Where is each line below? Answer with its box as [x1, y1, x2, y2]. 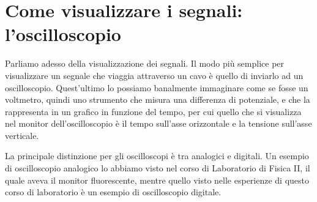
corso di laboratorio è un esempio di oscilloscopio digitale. [5, 185, 222, 198]
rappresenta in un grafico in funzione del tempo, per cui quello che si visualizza [5, 105, 302, 118]
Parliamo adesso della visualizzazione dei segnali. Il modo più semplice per [5, 57, 285, 70]
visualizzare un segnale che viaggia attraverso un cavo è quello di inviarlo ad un [5, 69, 304, 81]
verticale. [5, 129, 39, 141]
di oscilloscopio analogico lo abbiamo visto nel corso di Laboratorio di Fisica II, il [5, 162, 310, 174]
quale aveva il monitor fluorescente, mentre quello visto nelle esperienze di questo [5, 173, 310, 186]
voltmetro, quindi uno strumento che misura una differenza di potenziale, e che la [5, 93, 310, 106]
